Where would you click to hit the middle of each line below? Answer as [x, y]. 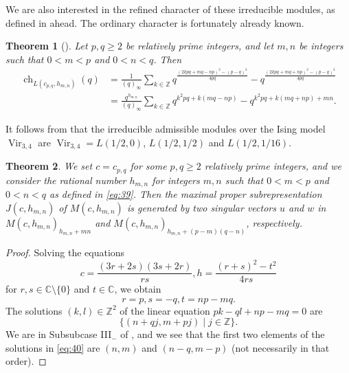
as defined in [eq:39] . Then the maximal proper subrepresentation [185, 194]
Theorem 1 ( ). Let [47, 46]
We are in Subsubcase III [59, 334]
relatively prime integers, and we [273, 166]
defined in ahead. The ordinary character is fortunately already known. [155, 22]
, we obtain [138, 289]
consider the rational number [66, 180]
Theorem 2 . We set [49, 166]
